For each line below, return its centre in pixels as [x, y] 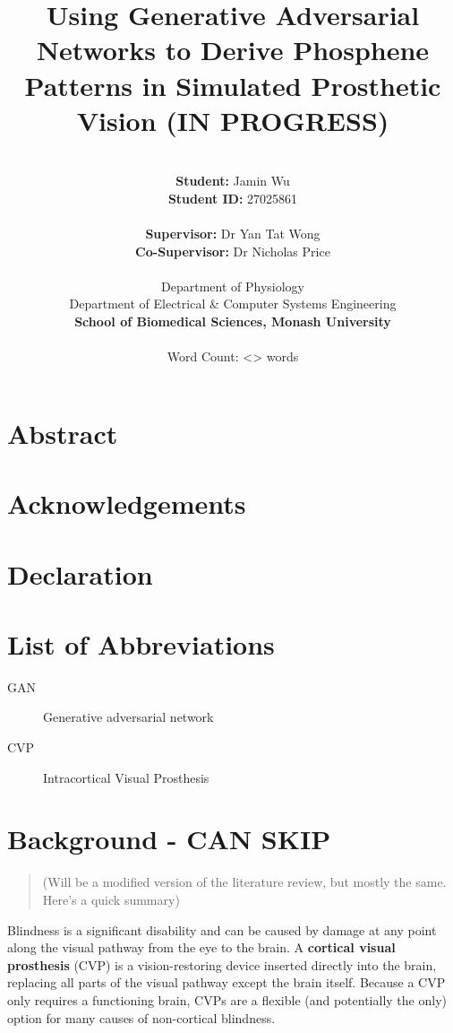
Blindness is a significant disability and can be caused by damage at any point [222, 929]
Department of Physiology [233, 286]
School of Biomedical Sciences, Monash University [233, 321]
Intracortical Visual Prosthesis [126, 777]
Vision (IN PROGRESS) [233, 120]
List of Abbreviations [141, 643]
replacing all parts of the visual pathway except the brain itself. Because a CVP [226, 982]
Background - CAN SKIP [169, 839]
